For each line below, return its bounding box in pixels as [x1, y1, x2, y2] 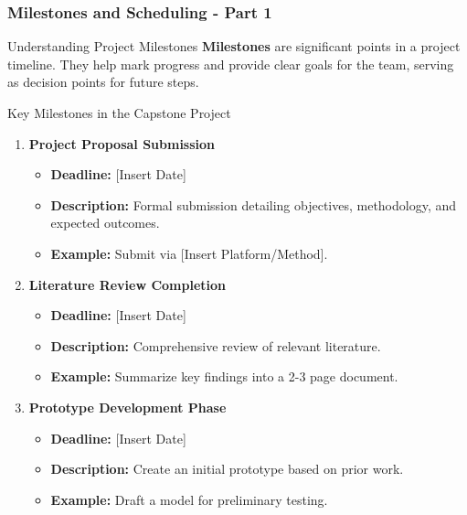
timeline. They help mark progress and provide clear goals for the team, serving [7, 54, 454, 73]
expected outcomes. [50, 213, 160, 232]
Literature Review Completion [28, 274, 227, 294]
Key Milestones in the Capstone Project [7, 103, 231, 122]
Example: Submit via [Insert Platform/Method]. [50, 243, 328, 263]
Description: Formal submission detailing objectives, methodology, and [50, 195, 457, 214]
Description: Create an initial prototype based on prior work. [50, 459, 404, 478]
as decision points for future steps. [7, 72, 199, 91]
